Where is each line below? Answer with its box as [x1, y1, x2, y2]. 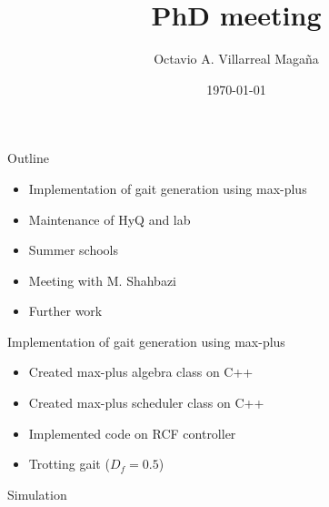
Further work [28, 301, 103, 320]
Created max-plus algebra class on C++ [28, 362, 254, 381]
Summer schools [28, 240, 118, 259]
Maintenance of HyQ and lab [28, 209, 191, 228]
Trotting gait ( [28, 454, 110, 473]
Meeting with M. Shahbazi [28, 270, 176, 289]
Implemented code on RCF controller [28, 423, 236, 442]
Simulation [7, 484, 67, 503]
